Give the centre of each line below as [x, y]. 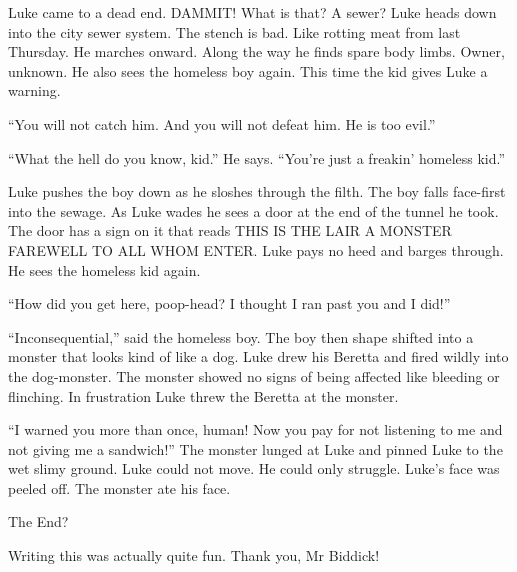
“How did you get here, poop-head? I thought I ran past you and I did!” [229, 303]
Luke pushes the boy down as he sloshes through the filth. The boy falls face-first [257, 191]
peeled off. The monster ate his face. [119, 487]
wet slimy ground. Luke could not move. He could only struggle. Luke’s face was [254, 468]
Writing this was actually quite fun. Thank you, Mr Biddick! [194, 555]
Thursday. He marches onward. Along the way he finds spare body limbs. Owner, [256, 51]
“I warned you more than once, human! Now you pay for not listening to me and [255, 429]
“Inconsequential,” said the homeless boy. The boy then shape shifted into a [241, 336]
